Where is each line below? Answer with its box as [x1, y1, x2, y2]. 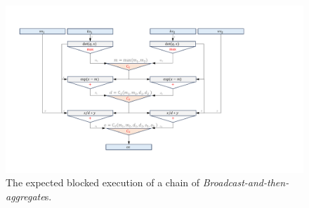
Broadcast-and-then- [202, 175, 289, 190]
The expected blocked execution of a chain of [6, 175, 200, 190]
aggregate [6, 188, 45, 203]
